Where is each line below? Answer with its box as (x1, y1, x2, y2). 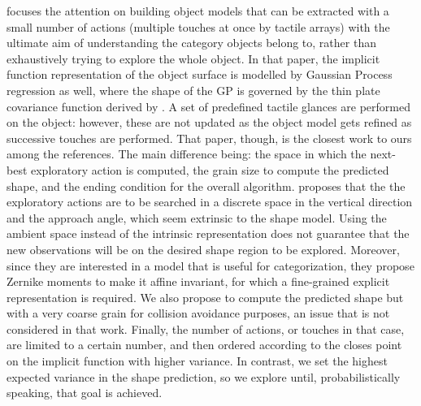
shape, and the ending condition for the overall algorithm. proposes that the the (7, 177, 406, 194)
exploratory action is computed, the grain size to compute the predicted (31, 161, 389, 178)
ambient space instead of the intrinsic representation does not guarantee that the (7, 225, 410, 242)
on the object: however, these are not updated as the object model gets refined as (7, 114, 412, 131)
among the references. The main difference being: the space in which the (7, 145, 367, 162)
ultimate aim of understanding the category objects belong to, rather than (7, 34, 376, 51)
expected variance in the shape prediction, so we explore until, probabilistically (7, 368, 401, 385)
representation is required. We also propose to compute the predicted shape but (7, 288, 404, 305)
